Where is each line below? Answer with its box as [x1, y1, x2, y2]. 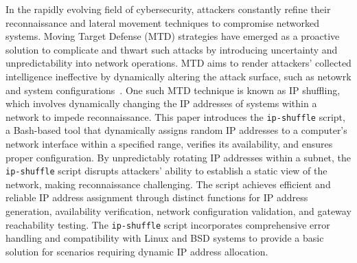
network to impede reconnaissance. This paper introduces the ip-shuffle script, [5, 109, 345, 124]
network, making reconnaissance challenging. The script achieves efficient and [5, 176, 331, 191]
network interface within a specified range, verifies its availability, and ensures [5, 137, 333, 150]
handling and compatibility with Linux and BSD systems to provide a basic [5, 231, 324, 245]
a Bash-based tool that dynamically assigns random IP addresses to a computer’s [5, 123, 347, 137]
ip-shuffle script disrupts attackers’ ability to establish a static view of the [5, 163, 327, 178]
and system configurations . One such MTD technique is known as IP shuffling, [5, 82, 341, 97]
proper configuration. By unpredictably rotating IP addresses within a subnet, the [5, 150, 352, 164]
